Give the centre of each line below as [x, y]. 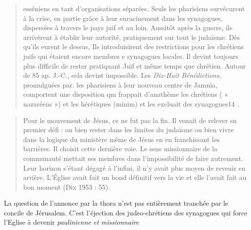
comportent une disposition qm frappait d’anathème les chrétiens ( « [126, 94]
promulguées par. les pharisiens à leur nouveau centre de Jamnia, [120, 84]
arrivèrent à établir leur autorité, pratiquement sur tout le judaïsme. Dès [132, 37]
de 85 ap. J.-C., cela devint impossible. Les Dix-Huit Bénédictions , [122, 75]
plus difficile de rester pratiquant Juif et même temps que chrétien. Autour [134, 65]
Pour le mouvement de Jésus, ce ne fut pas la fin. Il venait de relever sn [130, 120]
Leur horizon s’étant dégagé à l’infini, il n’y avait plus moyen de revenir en [134, 168]
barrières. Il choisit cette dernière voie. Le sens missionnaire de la [120, 149]
